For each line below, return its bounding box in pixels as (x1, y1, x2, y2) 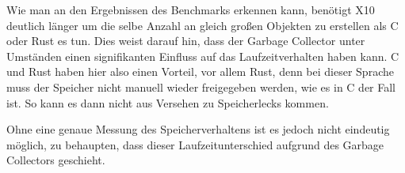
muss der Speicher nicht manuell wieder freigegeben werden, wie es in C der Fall (6, 78, 396, 95)
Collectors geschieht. (6, 152, 105, 168)
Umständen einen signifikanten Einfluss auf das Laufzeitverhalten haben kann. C (6, 47, 399, 64)
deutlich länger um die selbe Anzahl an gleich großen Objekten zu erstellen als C (6, 17, 399, 33)
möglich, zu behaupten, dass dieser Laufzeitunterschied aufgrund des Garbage (6, 136, 384, 152)
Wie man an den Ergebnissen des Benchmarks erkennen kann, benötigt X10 (6, 2, 375, 17)
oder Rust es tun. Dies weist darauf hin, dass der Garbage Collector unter (6, 32, 365, 49)
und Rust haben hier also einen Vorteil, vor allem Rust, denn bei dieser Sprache (6, 63, 394, 80)
